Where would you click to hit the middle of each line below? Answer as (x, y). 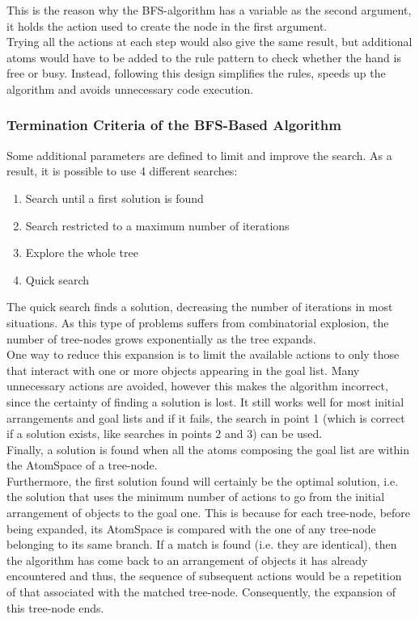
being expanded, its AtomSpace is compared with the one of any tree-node (191, 528)
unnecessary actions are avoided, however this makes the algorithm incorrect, (197, 386)
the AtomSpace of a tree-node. (82, 465)
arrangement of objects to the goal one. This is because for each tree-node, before (209, 513)
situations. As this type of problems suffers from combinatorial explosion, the (198, 322)
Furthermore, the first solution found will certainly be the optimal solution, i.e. (203, 480)
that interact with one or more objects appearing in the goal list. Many (183, 370)
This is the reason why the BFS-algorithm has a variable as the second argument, (209, 10)
